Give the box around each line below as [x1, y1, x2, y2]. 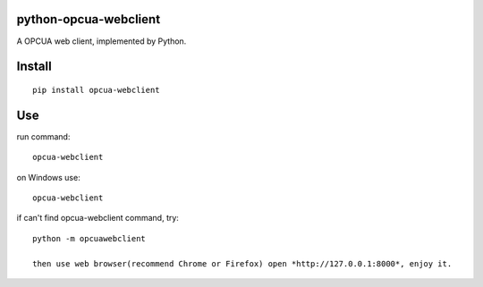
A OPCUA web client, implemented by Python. [16, 36, 187, 46]
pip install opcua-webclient [32, 85, 160, 95]
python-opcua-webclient [16, 12, 161, 27]
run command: [16, 131, 71, 142]
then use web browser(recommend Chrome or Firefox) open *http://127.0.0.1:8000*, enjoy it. [32, 258, 453, 268]
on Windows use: [16, 172, 80, 182]
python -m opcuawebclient [32, 233, 147, 243]
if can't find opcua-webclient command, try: [16, 213, 179, 224]
